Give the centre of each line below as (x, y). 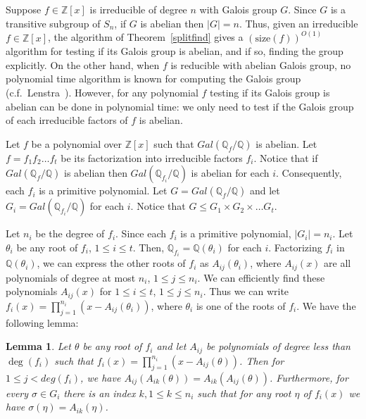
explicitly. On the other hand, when (83, 64)
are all (337, 263)
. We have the (326, 305)
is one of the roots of (241, 305)
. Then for (262, 360)
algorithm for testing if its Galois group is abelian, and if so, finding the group (175, 51)
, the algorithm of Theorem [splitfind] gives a (145, 37)
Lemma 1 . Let (38, 346)
